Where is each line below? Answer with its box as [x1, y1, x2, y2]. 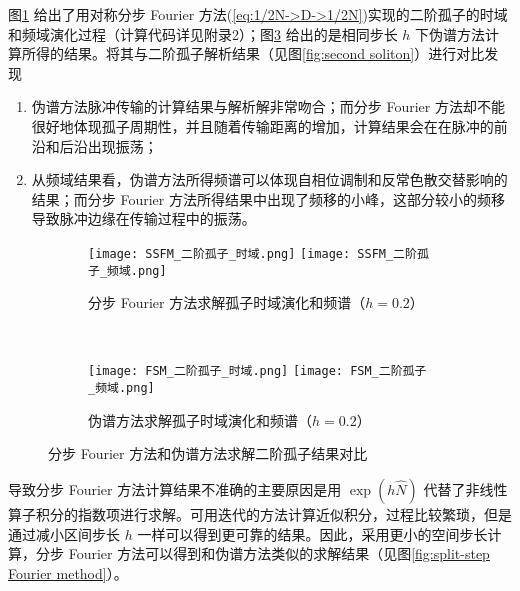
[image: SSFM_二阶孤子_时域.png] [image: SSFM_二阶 [88, 246, 417, 261]
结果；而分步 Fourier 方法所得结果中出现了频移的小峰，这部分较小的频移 [31, 188, 505, 209]
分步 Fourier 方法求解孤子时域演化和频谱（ [88, 292, 366, 313]
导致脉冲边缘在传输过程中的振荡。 [31, 208, 256, 229]
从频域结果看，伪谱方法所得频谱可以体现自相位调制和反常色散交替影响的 [31, 169, 508, 190]
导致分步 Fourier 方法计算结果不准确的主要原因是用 [8, 478, 342, 499]
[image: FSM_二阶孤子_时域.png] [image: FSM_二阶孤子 [88, 364, 427, 379]
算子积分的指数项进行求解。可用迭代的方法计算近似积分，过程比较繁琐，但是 [8, 503, 512, 524]
